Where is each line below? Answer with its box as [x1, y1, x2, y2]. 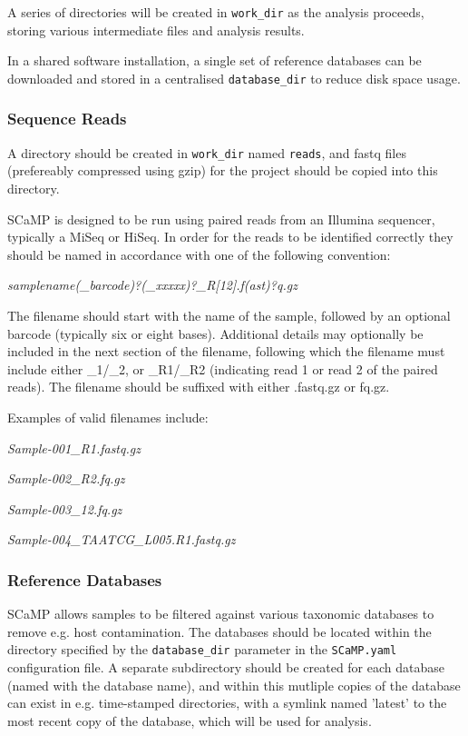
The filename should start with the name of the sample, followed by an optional [7, 305, 451, 324]
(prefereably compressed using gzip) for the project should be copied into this [7, 161, 438, 180]
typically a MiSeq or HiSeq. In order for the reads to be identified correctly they [7, 227, 453, 246]
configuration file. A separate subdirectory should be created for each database [7, 657, 445, 676]
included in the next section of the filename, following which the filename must [7, 342, 445, 361]
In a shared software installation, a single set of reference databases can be [7, 51, 422, 70]
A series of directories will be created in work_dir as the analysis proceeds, [7, 3, 424, 21]
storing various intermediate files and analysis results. [7, 20, 305, 39]
